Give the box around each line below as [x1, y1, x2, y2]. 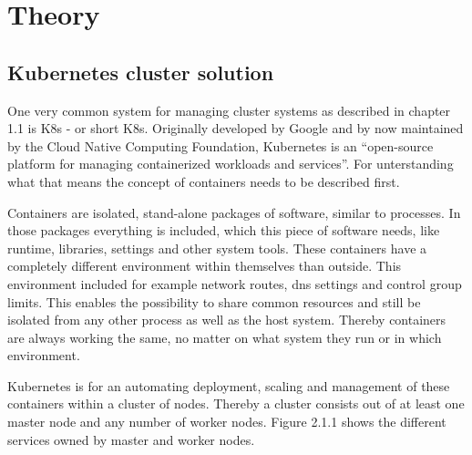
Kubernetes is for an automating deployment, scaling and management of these [7, 376, 450, 395]
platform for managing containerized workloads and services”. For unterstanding [7, 154, 454, 173]
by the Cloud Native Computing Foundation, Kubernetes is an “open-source [7, 136, 434, 155]
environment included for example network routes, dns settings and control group [7, 274, 462, 293]
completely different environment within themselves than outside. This [7, 256, 402, 275]
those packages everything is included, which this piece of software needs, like [7, 221, 440, 240]
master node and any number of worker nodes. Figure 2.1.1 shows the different [7, 412, 446, 431]
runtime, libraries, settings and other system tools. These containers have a [7, 238, 427, 257]
